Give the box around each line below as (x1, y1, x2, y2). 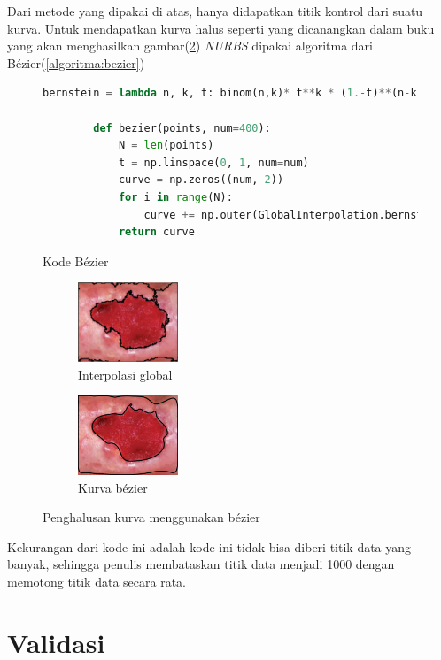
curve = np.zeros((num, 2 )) (118, 173, 284, 187)
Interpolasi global (78, 365, 173, 383)
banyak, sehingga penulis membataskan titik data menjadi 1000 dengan (7, 555, 395, 573)
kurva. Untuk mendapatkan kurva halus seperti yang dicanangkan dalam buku (7, 19, 435, 37)
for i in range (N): (118, 190, 233, 203)
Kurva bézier (78, 478, 148, 496)
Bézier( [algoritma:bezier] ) (7, 53, 145, 72)
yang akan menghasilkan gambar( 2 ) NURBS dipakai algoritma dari (7, 36, 373, 55)
